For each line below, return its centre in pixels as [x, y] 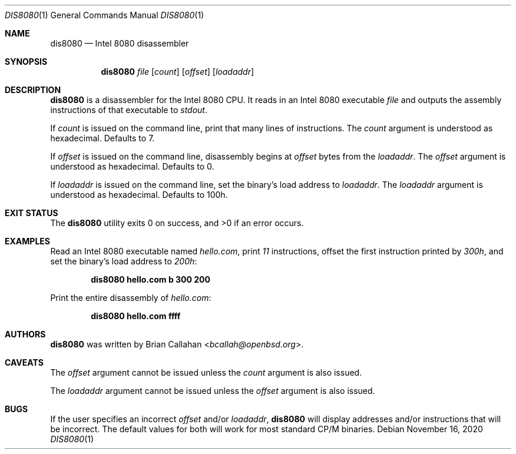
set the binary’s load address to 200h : [124, 261]
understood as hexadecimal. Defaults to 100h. [139, 195]
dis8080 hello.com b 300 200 [150, 279]
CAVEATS [24, 362]
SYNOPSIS [26, 62]
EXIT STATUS [32, 213]
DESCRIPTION [33, 90]
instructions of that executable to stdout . [129, 110]
